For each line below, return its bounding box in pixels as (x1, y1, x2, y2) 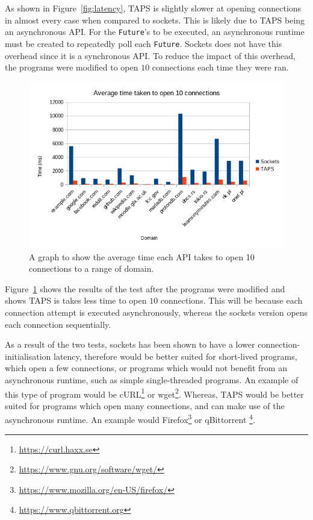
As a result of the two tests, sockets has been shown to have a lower (5, 338, 255, 351)
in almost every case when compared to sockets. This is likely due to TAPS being (5, 13, 305, 26)
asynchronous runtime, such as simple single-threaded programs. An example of (5, 374, 299, 386)
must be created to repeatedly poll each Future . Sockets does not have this (5, 37, 282, 49)
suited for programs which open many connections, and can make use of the (5, 399, 285, 412)
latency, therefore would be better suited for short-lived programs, (53, 349, 297, 362)
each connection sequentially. (5, 318, 111, 330)
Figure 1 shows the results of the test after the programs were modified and (5, 282, 285, 295)
